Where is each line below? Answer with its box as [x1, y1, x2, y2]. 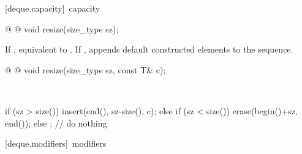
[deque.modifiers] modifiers [5, 137, 107, 150]
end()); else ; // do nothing [5, 116, 107, 129]
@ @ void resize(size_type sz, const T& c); [5, 63, 166, 76]
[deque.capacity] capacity [5, 2, 100, 14]
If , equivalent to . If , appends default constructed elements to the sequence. [5, 43, 293, 56]
